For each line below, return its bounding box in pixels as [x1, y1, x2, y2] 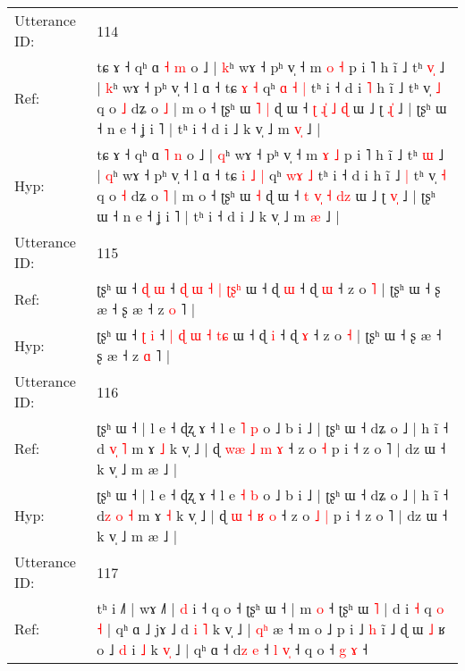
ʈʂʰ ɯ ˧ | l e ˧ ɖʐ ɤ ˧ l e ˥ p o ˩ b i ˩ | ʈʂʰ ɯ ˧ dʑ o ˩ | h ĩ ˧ [97, 417, 449, 438]
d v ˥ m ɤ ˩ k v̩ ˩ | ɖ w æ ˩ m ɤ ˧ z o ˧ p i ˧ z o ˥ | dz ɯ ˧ [97, 438, 446, 458]
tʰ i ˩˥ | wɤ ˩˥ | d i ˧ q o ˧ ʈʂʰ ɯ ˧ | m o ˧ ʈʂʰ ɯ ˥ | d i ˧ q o [97, 598, 444, 618]
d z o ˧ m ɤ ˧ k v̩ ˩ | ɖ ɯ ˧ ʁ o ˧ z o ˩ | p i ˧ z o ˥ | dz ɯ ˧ [97, 505, 448, 525]
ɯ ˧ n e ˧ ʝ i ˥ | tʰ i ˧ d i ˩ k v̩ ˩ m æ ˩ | [97, 205, 340, 226]
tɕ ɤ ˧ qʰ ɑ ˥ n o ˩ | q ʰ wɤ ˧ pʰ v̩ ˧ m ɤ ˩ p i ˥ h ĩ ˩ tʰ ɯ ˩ [97, 144, 444, 164]
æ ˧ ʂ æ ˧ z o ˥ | [97, 298, 196, 319]
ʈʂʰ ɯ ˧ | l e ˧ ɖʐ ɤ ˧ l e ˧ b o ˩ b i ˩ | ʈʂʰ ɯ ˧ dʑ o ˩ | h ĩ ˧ [97, 484, 449, 505]
